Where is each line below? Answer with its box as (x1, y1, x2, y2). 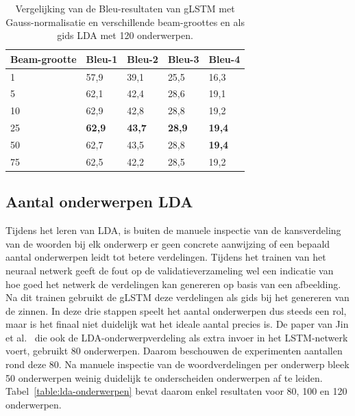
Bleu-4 (208, 51, 241, 66)
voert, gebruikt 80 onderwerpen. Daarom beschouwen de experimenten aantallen (5, 343, 343, 358)
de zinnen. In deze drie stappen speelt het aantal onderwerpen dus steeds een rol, (5, 303, 347, 317)
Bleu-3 (167, 51, 199, 66)
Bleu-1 (86, 51, 118, 66)
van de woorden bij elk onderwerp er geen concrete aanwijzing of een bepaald (5, 236, 330, 250)
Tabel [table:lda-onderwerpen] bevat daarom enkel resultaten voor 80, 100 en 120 (5, 384, 347, 398)
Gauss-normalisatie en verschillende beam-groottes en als (5, 14, 245, 29)
